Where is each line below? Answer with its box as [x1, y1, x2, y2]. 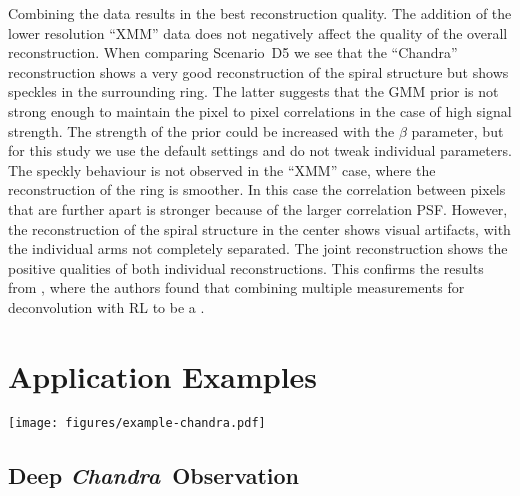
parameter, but [411, 120, 504, 141]
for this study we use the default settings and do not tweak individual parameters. [8, 140, 512, 161]
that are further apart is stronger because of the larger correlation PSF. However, [8, 198, 508, 219]
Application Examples [8, 355, 318, 396]
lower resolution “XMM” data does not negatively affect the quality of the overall [8, 22, 508, 43]
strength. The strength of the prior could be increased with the [8, 120, 395, 141]
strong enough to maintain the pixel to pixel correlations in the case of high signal [8, 100, 512, 121]
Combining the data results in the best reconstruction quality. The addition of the [8, 3, 512, 23]
